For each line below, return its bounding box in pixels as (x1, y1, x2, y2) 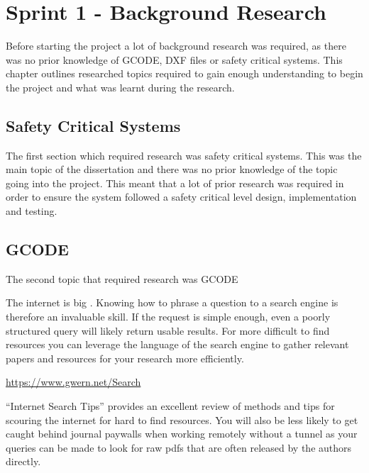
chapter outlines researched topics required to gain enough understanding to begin (6, 66, 363, 81)
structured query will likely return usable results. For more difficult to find (6, 323, 330, 338)
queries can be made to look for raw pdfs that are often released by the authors (6, 440, 352, 455)
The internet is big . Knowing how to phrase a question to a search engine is (6, 295, 338, 310)
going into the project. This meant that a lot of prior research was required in (6, 175, 344, 190)
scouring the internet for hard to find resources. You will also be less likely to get (6, 412, 358, 427)
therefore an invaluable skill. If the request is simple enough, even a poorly (6, 309, 331, 324)
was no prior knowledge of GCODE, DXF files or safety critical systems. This (6, 52, 343, 67)
